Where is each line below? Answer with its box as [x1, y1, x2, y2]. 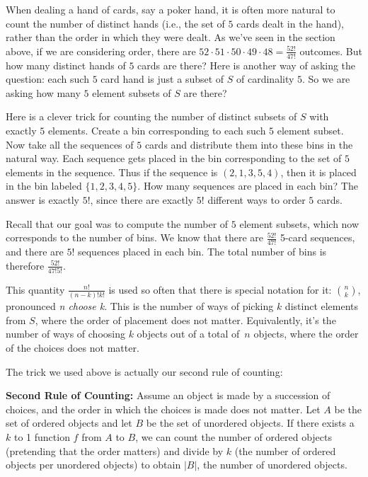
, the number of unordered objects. [197, 457, 347, 472]
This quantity [6, 282, 65, 297]
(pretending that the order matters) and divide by [6, 443, 224, 458]
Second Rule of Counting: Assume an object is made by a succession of [6, 388, 330, 403]
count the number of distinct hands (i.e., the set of [6, 16, 225, 30]
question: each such [6, 71, 89, 86]
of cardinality [236, 71, 294, 86]
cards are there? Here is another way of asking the [137, 57, 356, 72]
